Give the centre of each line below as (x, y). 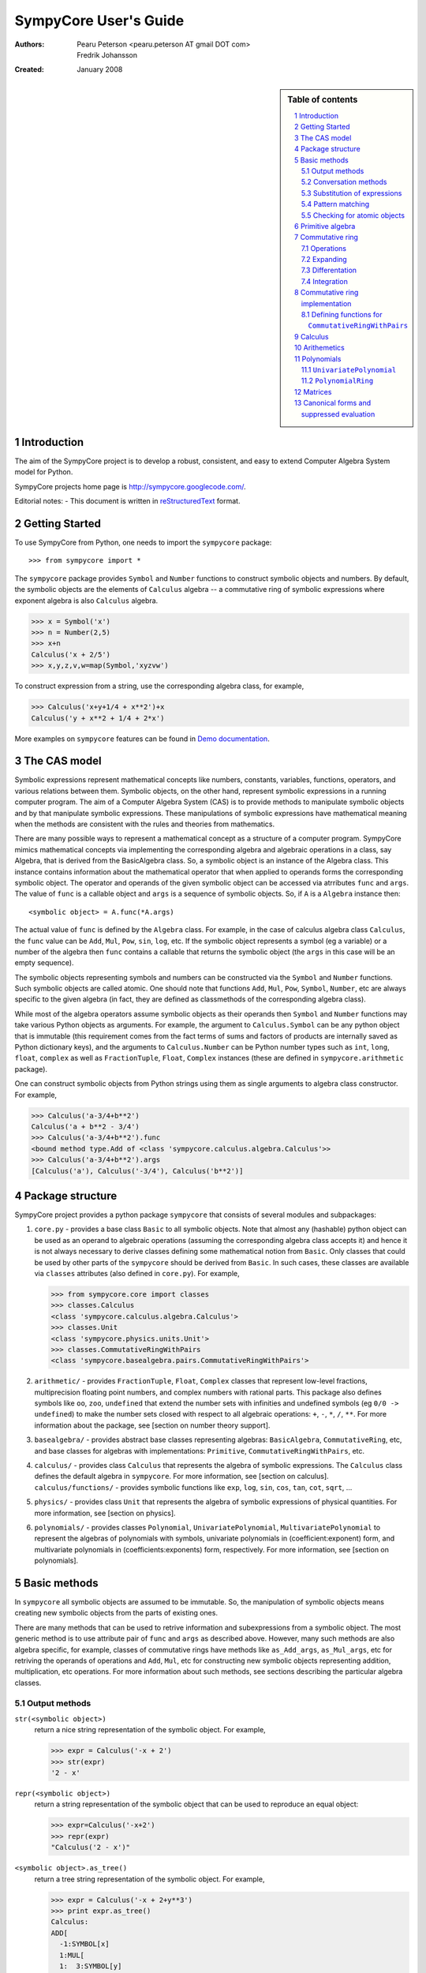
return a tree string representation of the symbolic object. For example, (149, 1879)
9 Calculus (312, 336)
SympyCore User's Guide (99, 21)
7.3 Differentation (329, 270)
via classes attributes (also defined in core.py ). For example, (137, 1273)
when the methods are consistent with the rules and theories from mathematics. (145, 824)
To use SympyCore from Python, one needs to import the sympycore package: (143, 543)
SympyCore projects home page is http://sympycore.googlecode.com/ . (130, 486)
